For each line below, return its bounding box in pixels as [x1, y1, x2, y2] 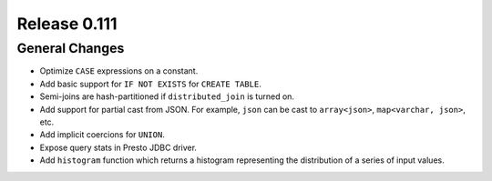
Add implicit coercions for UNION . [39, 129, 166, 140]
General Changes [16, 40, 125, 56]
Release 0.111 [16, 14, 118, 34]
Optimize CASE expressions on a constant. [39, 65, 199, 76]
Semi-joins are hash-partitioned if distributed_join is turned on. [39, 91, 295, 102]
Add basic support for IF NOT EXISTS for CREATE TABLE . [39, 78, 261, 89]
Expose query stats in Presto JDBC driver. [39, 142, 198, 153]
